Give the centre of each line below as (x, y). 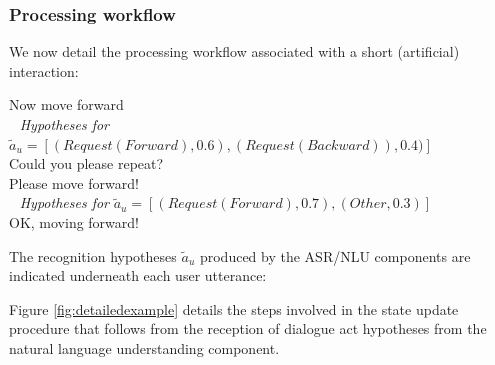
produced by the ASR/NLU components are (335, 255)
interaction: (44, 70)
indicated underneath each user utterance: (138, 275)
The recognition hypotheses (93, 255)
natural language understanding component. (144, 347)
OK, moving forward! (74, 221)
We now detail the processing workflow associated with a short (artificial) (234, 51)
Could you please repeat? (86, 163)
